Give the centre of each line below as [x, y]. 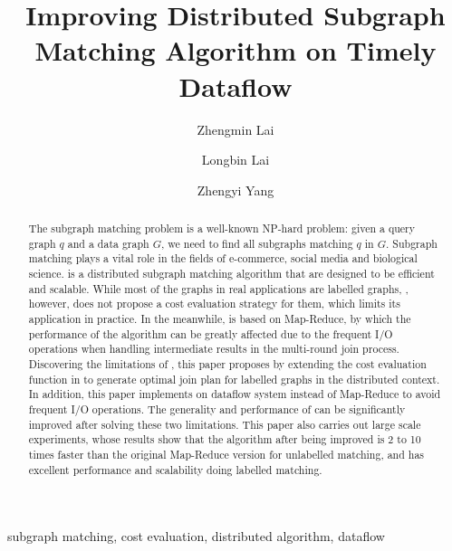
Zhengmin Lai [236, 129]
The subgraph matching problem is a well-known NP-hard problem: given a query [222, 228]
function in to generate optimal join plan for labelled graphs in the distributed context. [234, 379]
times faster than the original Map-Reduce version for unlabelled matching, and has [226, 454]
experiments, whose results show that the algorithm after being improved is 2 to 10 [225, 439]
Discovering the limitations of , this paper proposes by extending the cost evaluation [227, 363]
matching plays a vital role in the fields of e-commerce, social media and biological [223, 258]
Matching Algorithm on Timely [236, 50]
